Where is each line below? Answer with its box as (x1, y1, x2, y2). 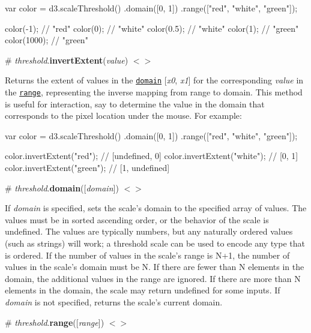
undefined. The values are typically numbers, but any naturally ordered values (5, 225, 293, 238)
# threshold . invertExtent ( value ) (5, 53, 128, 66)
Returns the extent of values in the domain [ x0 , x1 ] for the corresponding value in (5, 74, 304, 86)
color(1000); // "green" (5, 34, 88, 46)
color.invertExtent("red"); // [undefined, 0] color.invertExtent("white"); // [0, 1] (5, 149, 298, 162)
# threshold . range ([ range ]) (5, 316, 104, 328)
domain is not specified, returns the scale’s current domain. (5, 296, 223, 308)
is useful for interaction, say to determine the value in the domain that (5, 97, 265, 110)
